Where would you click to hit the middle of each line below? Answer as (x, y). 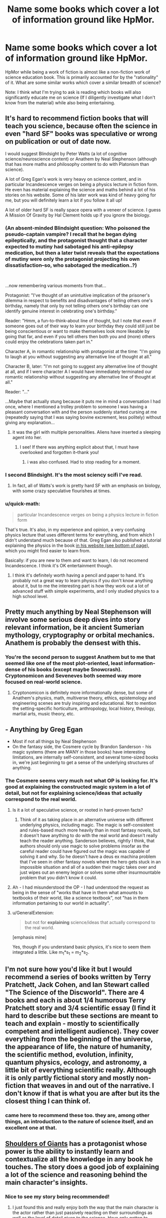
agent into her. (27, 438)
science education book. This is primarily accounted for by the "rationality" (82, 77)
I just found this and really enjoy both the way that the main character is (85, 1208)
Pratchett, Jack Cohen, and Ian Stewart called (77, 985)
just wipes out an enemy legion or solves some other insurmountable (90, 872)
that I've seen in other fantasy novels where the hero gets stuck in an (90, 862)
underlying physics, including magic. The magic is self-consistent (87, 825)
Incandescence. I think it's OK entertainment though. (59, 565)
